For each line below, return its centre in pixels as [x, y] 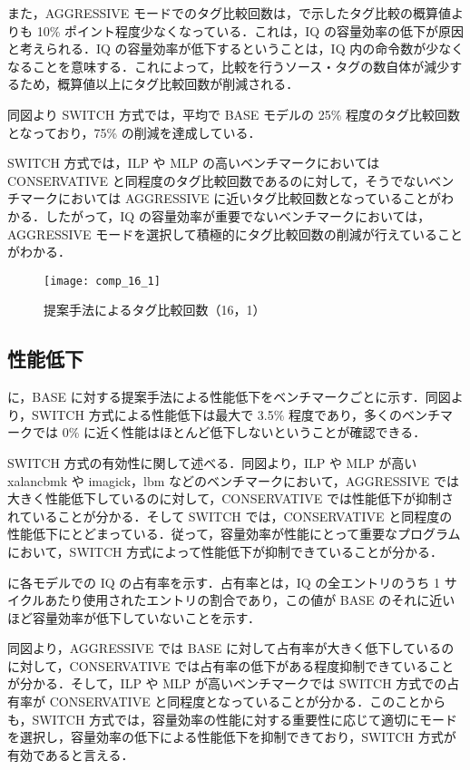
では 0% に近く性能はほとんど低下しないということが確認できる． [229, 432]
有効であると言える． [71, 754]
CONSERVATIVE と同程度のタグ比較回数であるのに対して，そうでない [218, 180]
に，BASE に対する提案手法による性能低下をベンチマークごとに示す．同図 [229, 397]
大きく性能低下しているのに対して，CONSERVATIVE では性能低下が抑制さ [230, 498]
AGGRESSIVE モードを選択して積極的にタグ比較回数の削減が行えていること [235, 234]
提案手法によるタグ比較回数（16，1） [155, 310]
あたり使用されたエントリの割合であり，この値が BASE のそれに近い [250, 600]
